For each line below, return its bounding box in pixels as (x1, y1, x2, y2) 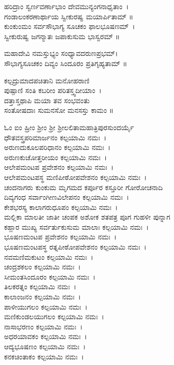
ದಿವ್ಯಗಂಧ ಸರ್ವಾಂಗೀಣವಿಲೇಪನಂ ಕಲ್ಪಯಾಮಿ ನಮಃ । (4, 192, 129, 202)
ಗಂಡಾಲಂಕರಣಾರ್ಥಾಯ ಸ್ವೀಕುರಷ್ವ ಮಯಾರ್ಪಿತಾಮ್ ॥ (4, 11, 133, 21)
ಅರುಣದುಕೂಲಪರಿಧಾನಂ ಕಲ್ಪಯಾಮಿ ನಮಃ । (4, 142, 111, 153)
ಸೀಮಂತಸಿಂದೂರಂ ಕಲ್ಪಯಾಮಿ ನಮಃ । (4, 271, 96, 282)
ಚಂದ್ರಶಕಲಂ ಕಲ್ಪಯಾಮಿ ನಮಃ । (4, 261, 81, 272)
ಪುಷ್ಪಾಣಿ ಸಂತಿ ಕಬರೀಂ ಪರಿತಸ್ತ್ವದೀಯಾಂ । (4, 85, 102, 96)
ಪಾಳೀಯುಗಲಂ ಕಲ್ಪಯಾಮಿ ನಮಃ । (4, 301, 88, 312)
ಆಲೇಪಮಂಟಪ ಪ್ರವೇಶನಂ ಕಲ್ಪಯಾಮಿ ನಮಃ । (4, 162, 113, 172)
